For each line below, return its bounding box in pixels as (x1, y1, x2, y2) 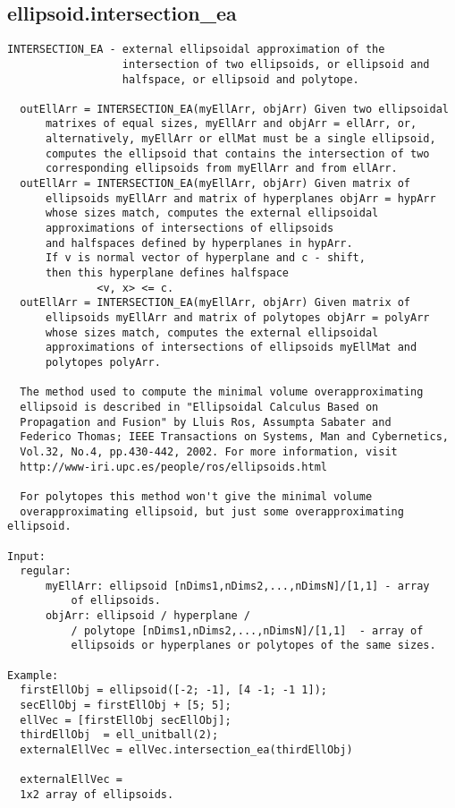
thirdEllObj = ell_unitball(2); (20, 728, 219, 742)
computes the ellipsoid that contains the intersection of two (45, 147, 430, 160)
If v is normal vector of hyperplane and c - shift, (45, 251, 366, 265)
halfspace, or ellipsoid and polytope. (122, 72, 359, 86)
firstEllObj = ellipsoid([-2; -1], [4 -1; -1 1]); (20, 684, 327, 697)
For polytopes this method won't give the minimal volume (20, 489, 373, 503)
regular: (20, 565, 72, 578)
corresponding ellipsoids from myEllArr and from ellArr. (45, 162, 398, 175)
